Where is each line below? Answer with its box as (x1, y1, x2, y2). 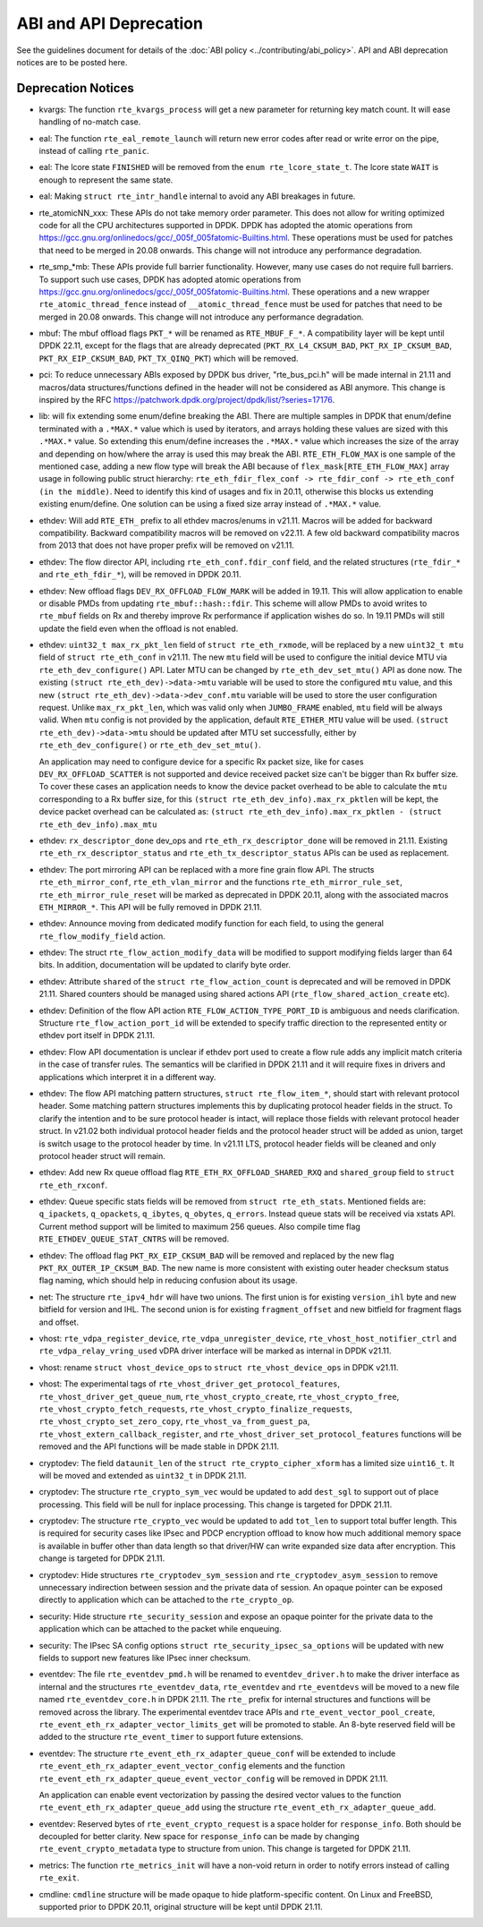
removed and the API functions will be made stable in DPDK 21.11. (38, 1441, 280, 1452)
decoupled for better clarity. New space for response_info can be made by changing (38, 1831, 360, 1842)
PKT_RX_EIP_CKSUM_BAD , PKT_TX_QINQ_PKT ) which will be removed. (38, 353, 299, 363)
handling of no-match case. (38, 116, 141, 127)
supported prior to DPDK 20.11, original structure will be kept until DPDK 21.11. (38, 1902, 324, 1913)
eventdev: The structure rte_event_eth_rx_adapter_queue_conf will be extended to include (38, 1748, 396, 1759)
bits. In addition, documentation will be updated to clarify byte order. (38, 959, 291, 970)
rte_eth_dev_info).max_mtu (38, 819, 157, 830)
